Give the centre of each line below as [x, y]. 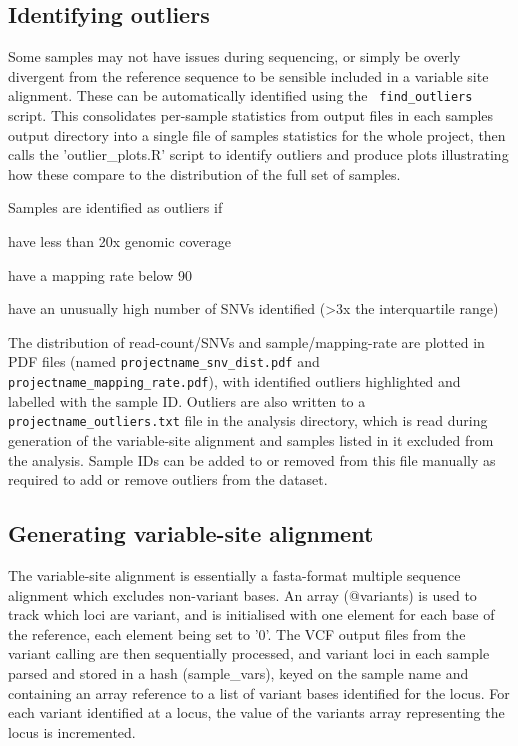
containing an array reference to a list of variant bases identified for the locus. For [259, 692]
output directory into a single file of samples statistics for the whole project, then [257, 134]
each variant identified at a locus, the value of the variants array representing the [256, 712]
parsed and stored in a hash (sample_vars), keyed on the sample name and [238, 672]
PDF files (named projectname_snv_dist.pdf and [164, 361]
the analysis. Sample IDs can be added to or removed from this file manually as [252, 459]
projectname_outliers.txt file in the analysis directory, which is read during [248, 420]
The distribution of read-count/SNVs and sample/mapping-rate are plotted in [246, 341]
